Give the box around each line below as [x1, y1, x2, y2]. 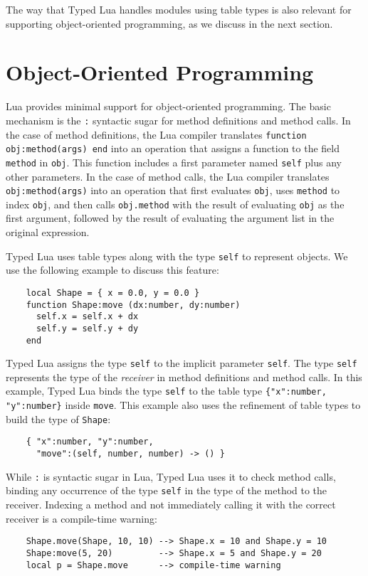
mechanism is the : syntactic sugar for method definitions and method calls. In [6, 112, 351, 127]
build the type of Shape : [6, 411, 111, 426]
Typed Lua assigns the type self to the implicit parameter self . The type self [6, 356, 357, 370]
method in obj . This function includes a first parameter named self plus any [6, 154, 342, 169]
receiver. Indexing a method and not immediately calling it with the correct [6, 497, 336, 511]
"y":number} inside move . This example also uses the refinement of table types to [6, 398, 361, 412]
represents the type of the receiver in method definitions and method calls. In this [6, 369, 362, 384]
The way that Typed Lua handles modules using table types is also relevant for [6, 2, 352, 16]
